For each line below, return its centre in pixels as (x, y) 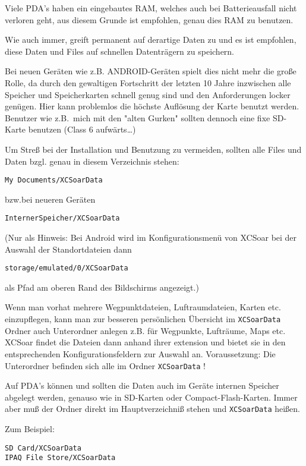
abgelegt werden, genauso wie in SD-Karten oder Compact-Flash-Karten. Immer (151, 397)
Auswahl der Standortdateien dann (68, 249)
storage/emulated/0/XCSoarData (67, 268)
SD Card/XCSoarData (43, 448)
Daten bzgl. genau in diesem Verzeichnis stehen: (92, 161)
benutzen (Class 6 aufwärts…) (82, 129)
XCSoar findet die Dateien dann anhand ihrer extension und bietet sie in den (145, 342)
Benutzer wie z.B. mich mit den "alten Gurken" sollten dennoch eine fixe (138, 117)
